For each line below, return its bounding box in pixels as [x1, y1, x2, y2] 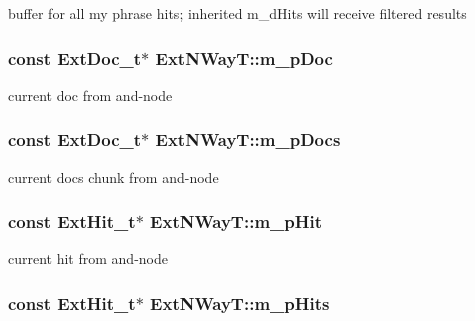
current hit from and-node [8, 248, 168, 269]
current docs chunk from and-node [8, 166, 219, 187]
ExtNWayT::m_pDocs [155, 127, 341, 152]
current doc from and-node [8, 84, 173, 105]
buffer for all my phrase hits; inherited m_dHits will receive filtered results [8, 3, 467, 23]
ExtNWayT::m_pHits [150, 290, 330, 315]
